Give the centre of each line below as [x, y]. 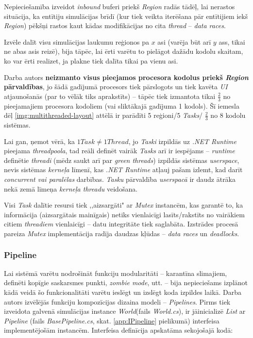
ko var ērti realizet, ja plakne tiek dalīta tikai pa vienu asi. [91, 60]
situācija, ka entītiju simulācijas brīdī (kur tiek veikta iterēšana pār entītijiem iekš [126, 16]
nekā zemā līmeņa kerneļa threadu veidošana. [71, 188]
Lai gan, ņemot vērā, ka [40, 141]
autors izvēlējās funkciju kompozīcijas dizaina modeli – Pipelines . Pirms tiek [117, 301]
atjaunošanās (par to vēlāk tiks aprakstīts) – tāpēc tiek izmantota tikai [110, 96]
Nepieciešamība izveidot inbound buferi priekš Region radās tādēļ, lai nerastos [119, 6]
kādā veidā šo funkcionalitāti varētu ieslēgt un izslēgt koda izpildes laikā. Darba [123, 292]
